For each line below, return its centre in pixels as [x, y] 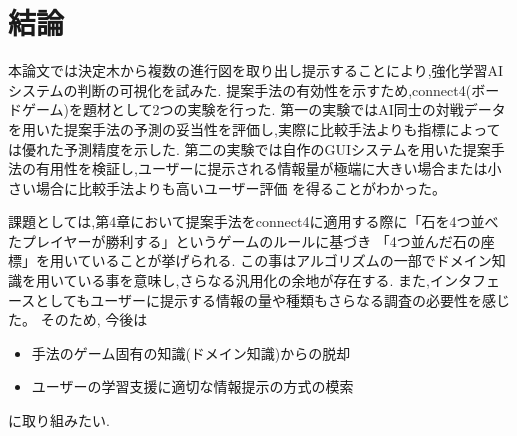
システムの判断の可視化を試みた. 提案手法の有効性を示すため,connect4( [240, 89]
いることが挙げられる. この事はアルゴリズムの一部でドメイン [291, 260]
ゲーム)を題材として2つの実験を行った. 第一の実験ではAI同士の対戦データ [263, 109]
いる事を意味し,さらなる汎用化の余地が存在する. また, [253, 280]
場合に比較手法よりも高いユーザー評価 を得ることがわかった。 [241, 187]
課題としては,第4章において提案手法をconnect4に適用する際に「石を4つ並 [246, 221]
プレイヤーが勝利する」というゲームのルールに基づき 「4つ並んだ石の [251, 240]
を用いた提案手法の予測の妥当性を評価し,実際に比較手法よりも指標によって [254, 128]
